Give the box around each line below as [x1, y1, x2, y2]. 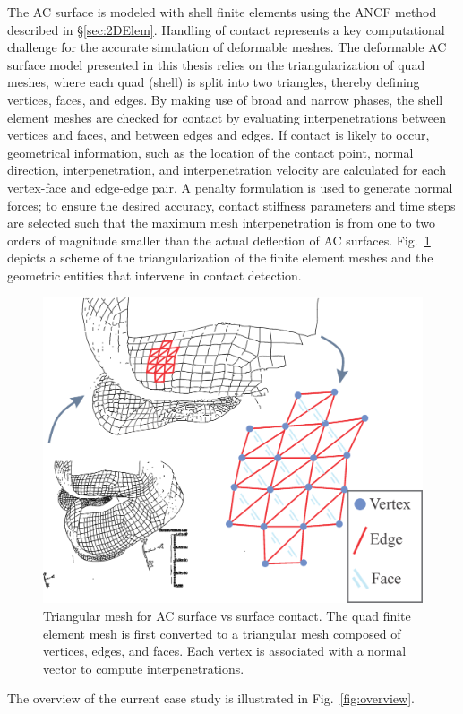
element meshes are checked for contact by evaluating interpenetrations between [7, 108, 446, 126]
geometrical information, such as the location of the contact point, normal [7, 142, 414, 161]
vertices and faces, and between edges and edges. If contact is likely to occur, [7, 125, 430, 144]
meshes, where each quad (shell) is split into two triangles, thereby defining [7, 73, 420, 91]
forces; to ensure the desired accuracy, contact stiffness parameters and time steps [7, 195, 456, 214]
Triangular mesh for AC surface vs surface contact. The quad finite [43, 606, 411, 625]
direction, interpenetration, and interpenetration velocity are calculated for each [7, 160, 446, 179]
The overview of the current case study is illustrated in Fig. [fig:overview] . [7, 689, 415, 708]
